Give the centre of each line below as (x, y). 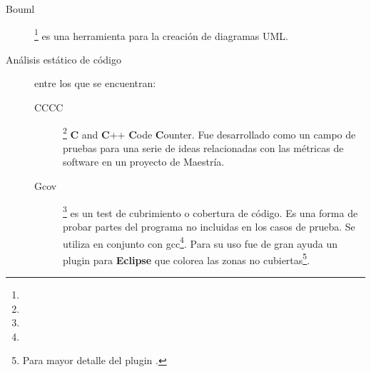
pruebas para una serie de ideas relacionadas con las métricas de (203, 147)
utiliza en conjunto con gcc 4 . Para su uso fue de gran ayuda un (200, 242)
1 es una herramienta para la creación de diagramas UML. (161, 34)
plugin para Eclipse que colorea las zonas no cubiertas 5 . (187, 258)
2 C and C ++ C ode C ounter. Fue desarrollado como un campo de (209, 133)
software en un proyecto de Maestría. (144, 162)
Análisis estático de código (63, 59)
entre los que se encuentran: (95, 83)
